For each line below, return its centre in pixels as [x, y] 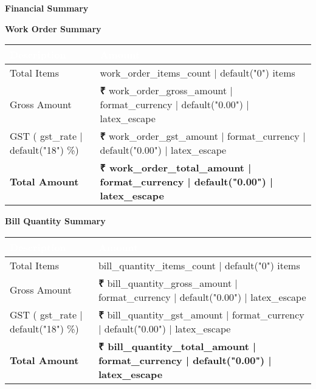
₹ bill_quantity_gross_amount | [168, 283]
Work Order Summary [53, 28]
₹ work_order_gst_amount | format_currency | [203, 136]
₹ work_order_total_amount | [176, 168]
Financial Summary [47, 8]
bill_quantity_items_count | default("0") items [199, 265]
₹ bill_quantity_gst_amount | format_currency [201, 314]
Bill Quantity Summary [55, 221]
